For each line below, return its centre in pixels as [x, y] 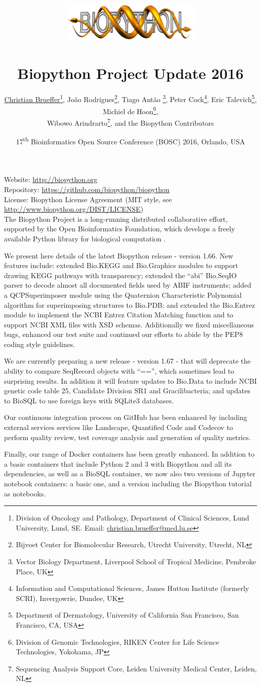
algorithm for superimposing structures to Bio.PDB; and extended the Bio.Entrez [129, 305]
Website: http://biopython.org [51, 179]
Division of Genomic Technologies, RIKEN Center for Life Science [117, 641]
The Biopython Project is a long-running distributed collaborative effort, [116, 219]
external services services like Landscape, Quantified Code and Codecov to [119, 427]
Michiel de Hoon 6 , [130, 110]
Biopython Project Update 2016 [130, 73]
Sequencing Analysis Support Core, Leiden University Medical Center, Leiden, [136, 668]
